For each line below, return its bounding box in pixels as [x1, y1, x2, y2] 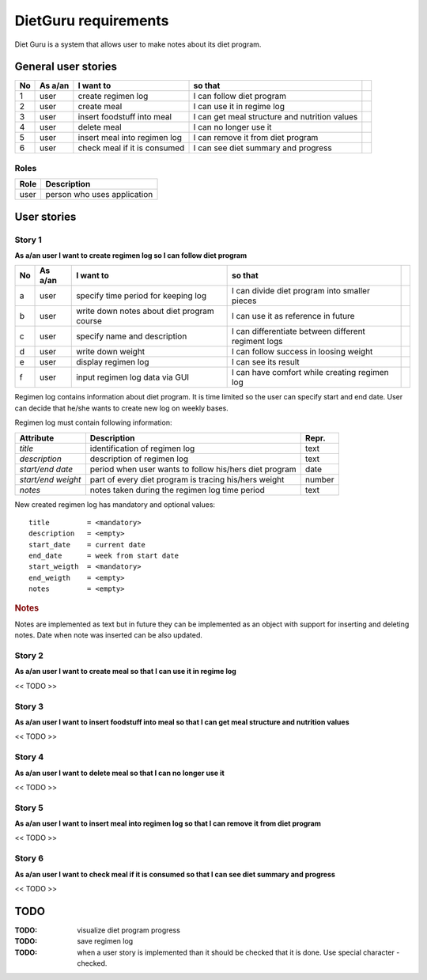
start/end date [19, 464, 74, 475]
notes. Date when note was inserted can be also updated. [14, 630, 203, 640]
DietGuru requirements [14, 12, 169, 29]
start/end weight [19, 474, 81, 485]
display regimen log [76, 357, 149, 368]
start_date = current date [28, 540, 146, 549]
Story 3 [14, 701, 43, 712]
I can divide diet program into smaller [231, 286, 371, 297]
